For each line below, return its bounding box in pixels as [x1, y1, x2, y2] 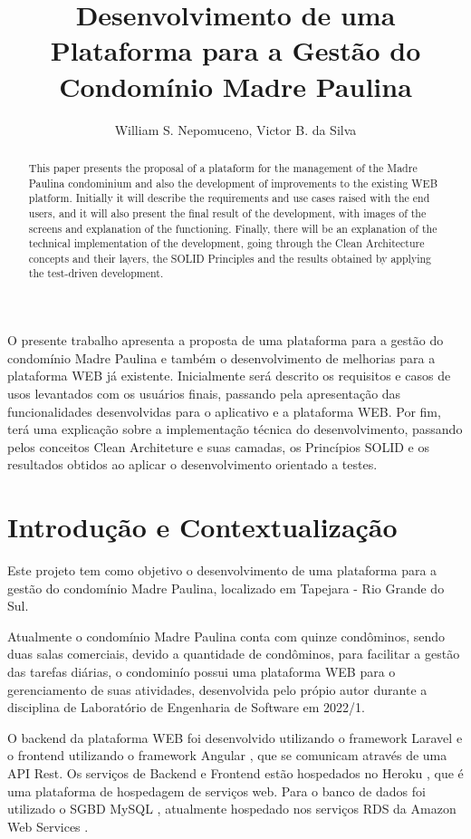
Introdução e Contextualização [7, 508, 398, 545]
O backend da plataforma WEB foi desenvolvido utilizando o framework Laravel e [7, 728, 463, 747]
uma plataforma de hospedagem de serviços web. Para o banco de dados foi [7, 781, 426, 800]
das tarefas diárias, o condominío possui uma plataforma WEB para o [7, 661, 396, 680]
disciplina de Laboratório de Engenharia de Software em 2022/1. [7, 698, 365, 717]
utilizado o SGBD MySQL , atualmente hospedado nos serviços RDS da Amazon [7, 799, 457, 818]
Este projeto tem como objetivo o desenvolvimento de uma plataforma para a [7, 561, 437, 580]
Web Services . [7, 816, 89, 835]
